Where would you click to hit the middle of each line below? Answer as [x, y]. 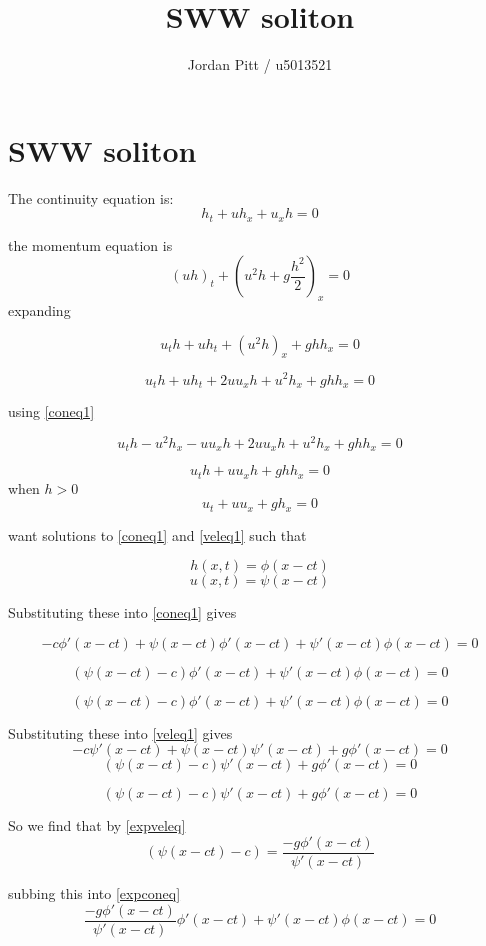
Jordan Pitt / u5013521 [260, 64]
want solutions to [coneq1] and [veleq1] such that [157, 534]
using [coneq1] [51, 411]
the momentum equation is [90, 244]
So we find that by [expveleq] [97, 825]
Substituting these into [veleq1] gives [120, 732]
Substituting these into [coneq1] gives [122, 612]
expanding [39, 310]
